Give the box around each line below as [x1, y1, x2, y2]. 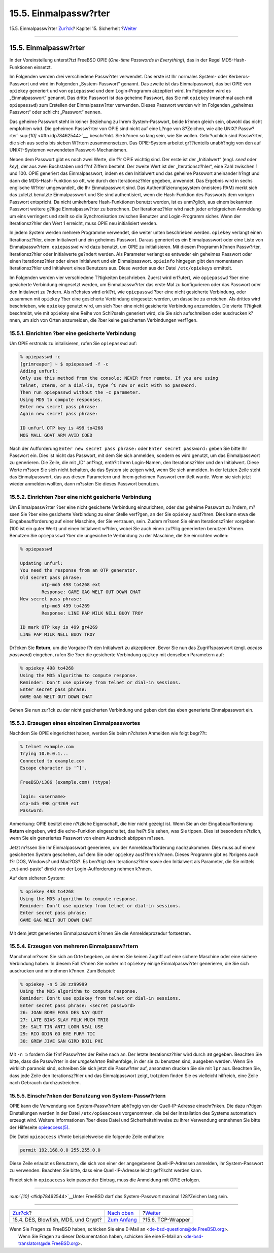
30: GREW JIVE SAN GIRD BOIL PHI [20, 1038, 104, 1044]
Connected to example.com [20, 758, 85, 763]
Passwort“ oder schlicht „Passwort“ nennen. [9, 109, 102, 115]
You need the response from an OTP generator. [20, 567, 138, 573]
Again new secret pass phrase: [20, 411, 98, 417]
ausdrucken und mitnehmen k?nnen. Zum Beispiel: [9, 967, 115, 973]
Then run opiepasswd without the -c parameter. [20, 389, 141, 395]
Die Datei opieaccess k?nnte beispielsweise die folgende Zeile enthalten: [9, 1134, 165, 1140]
